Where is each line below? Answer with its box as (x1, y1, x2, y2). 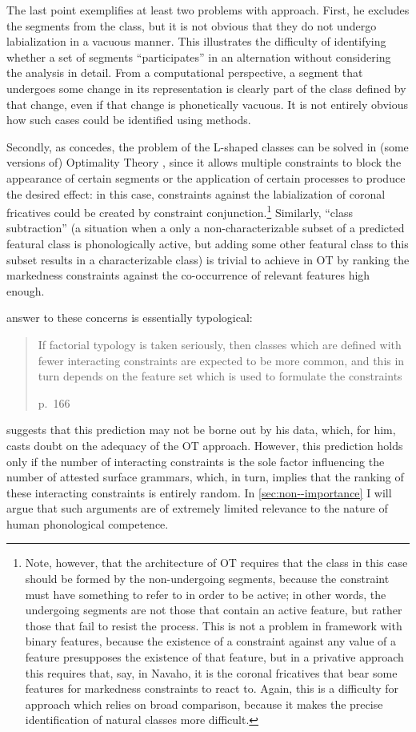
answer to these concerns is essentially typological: (6, 309, 253, 326)
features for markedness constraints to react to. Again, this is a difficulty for (25, 680, 399, 697)
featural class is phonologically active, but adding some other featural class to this (6, 235, 409, 251)
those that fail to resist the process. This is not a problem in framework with (25, 617, 402, 633)
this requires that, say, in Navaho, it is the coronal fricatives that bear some (25, 664, 398, 681)
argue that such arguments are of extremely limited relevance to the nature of (6, 500, 388, 517)
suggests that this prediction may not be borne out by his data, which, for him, (6, 421, 396, 438)
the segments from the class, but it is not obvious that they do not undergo (6, 17, 377, 34)
